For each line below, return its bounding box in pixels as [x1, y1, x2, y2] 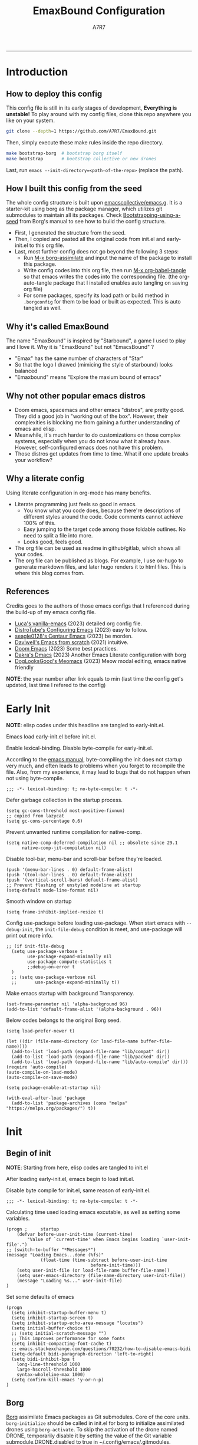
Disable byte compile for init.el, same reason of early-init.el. [6, 1186, 151, 1194]
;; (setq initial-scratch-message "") [11, 1330, 107, 1336]
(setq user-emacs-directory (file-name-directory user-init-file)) [16, 1272, 186, 1278]
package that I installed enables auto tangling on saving [52, 279, 189, 286]
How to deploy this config [6, 88, 103, 98]
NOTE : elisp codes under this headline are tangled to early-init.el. [6, 721, 165, 728]
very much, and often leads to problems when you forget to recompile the [6, 762, 186, 769]
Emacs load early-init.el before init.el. [6, 733, 97, 740]
